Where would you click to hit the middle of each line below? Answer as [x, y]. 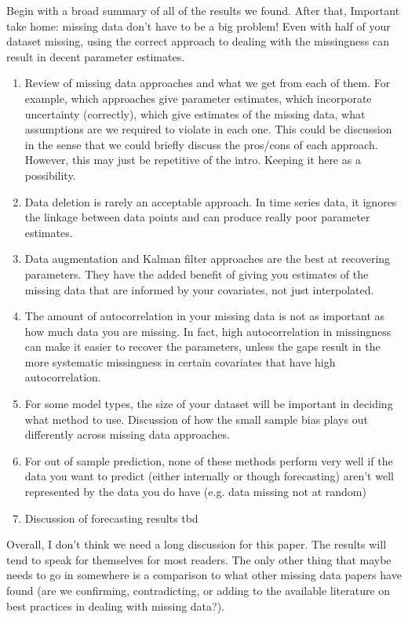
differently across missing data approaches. [127, 434]
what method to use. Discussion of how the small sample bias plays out [196, 419]
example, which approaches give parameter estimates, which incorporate [198, 98]
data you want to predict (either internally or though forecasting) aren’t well [209, 476]
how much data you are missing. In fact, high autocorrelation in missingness [208, 331]
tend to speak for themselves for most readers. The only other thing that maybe [199, 559]
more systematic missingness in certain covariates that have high [180, 361]
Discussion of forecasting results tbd [111, 518]
